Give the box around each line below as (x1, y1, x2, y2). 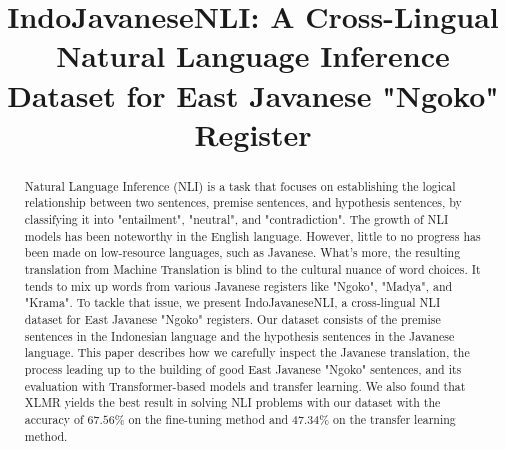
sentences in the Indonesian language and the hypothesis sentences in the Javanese (24, 327, 455, 344)
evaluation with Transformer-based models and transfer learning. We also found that (24, 377, 466, 394)
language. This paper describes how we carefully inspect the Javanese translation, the (24, 344, 470, 361)
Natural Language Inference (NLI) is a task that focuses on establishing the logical (24, 177, 456, 194)
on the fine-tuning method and (128, 410, 289, 427)
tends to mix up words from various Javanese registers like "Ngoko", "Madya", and (24, 277, 453, 294)
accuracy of (24, 410, 84, 427)
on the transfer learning (333, 410, 456, 427)
